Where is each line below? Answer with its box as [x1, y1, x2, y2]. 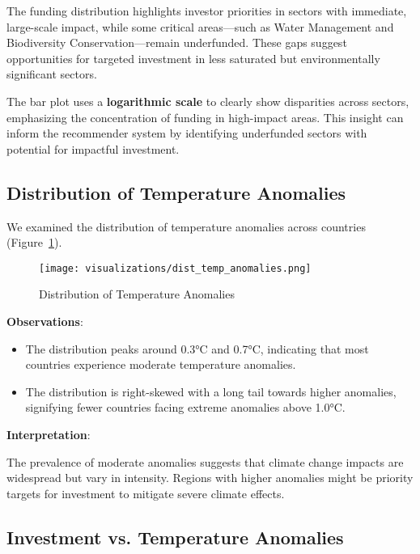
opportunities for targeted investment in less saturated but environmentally [6, 49, 380, 66]
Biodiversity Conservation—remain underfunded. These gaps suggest [6, 34, 347, 51]
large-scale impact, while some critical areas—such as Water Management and [6, 18, 394, 35]
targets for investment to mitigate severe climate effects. [6, 484, 285, 501]
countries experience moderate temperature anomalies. [25, 356, 296, 373]
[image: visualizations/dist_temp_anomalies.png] [39, 262, 312, 274]
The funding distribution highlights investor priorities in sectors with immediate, [6, 2, 407, 19]
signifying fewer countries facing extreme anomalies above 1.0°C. [25, 399, 346, 416]
